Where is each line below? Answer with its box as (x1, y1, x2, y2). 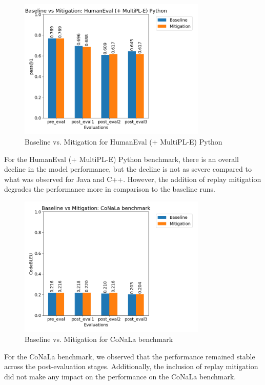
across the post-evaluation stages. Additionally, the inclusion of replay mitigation (4, 361, 258, 372)
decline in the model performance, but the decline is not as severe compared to (4, 164, 252, 174)
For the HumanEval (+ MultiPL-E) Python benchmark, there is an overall (4, 153, 239, 164)
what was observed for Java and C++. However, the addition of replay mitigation (4, 173, 261, 184)
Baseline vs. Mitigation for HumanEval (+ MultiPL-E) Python (25, 136, 222, 147)
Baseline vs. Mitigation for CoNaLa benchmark (25, 333, 173, 344)
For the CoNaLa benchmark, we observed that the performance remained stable (4, 351, 255, 361)
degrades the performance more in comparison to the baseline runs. (4, 184, 215, 194)
